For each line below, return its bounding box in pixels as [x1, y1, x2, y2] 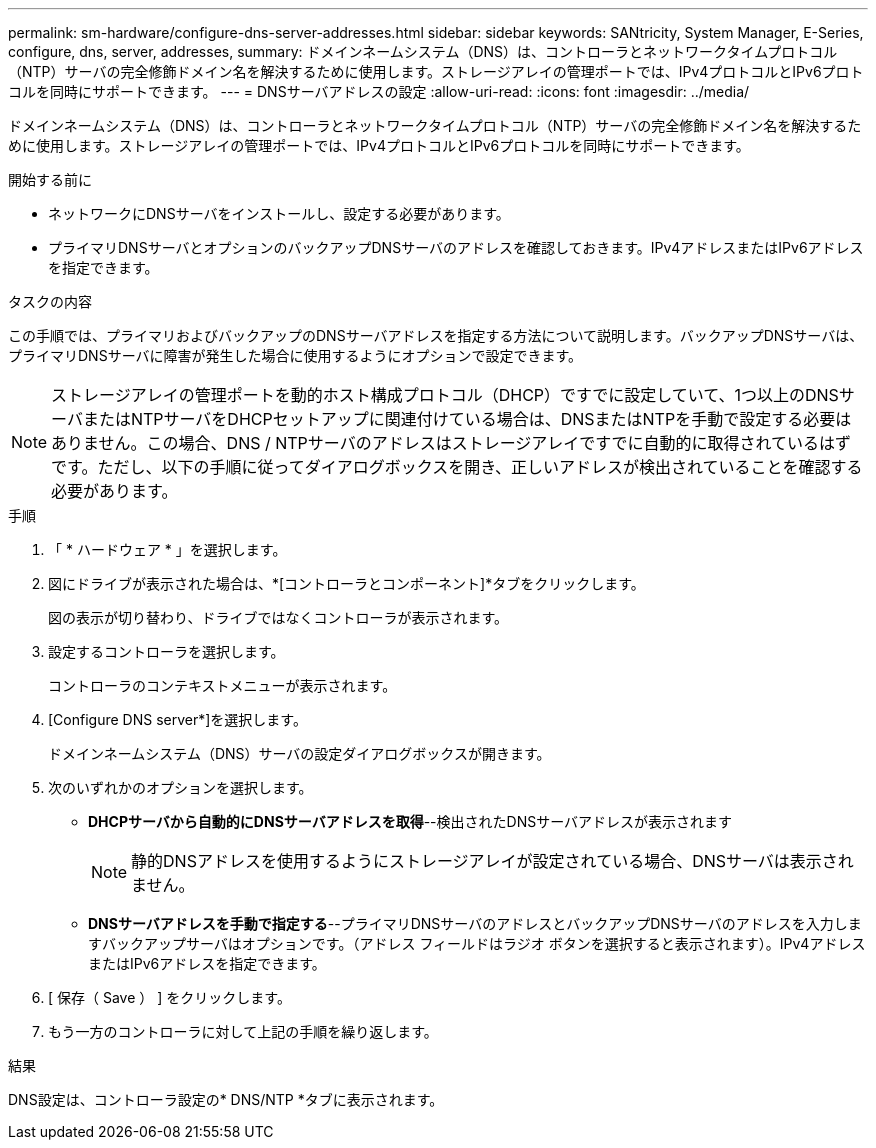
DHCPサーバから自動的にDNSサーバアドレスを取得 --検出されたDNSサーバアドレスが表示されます [88, 813, 733, 830]
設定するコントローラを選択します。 [48, 643, 285, 660]
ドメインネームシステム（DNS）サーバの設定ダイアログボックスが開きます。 [48, 745, 551, 762]
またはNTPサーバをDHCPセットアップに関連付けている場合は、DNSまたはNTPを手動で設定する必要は [82, 409, 852, 429]
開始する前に [8, 171, 92, 188]
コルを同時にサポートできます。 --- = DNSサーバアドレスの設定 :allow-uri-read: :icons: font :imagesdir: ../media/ [8, 83, 750, 100]
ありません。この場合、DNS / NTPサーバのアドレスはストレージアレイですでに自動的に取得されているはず [51, 433, 852, 453]
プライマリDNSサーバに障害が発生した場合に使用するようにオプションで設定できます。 [8, 347, 583, 364]
